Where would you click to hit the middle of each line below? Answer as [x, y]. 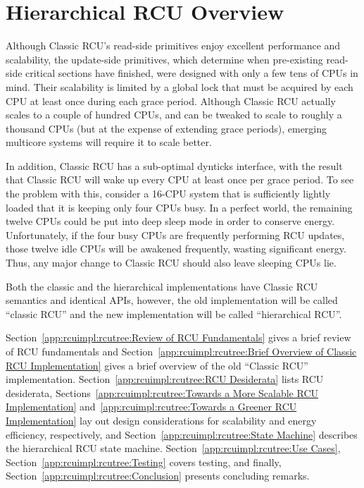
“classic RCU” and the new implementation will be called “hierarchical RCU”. [174, 313]
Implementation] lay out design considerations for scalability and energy [161, 420]
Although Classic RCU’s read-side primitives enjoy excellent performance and [173, 45]
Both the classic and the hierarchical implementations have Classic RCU [162, 286]
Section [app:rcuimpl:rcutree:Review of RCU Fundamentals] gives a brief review [178, 337]
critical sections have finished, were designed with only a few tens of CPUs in [192, 73]
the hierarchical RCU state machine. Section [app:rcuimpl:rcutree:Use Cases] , [173, 448]
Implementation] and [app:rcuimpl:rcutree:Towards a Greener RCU [151, 407]
